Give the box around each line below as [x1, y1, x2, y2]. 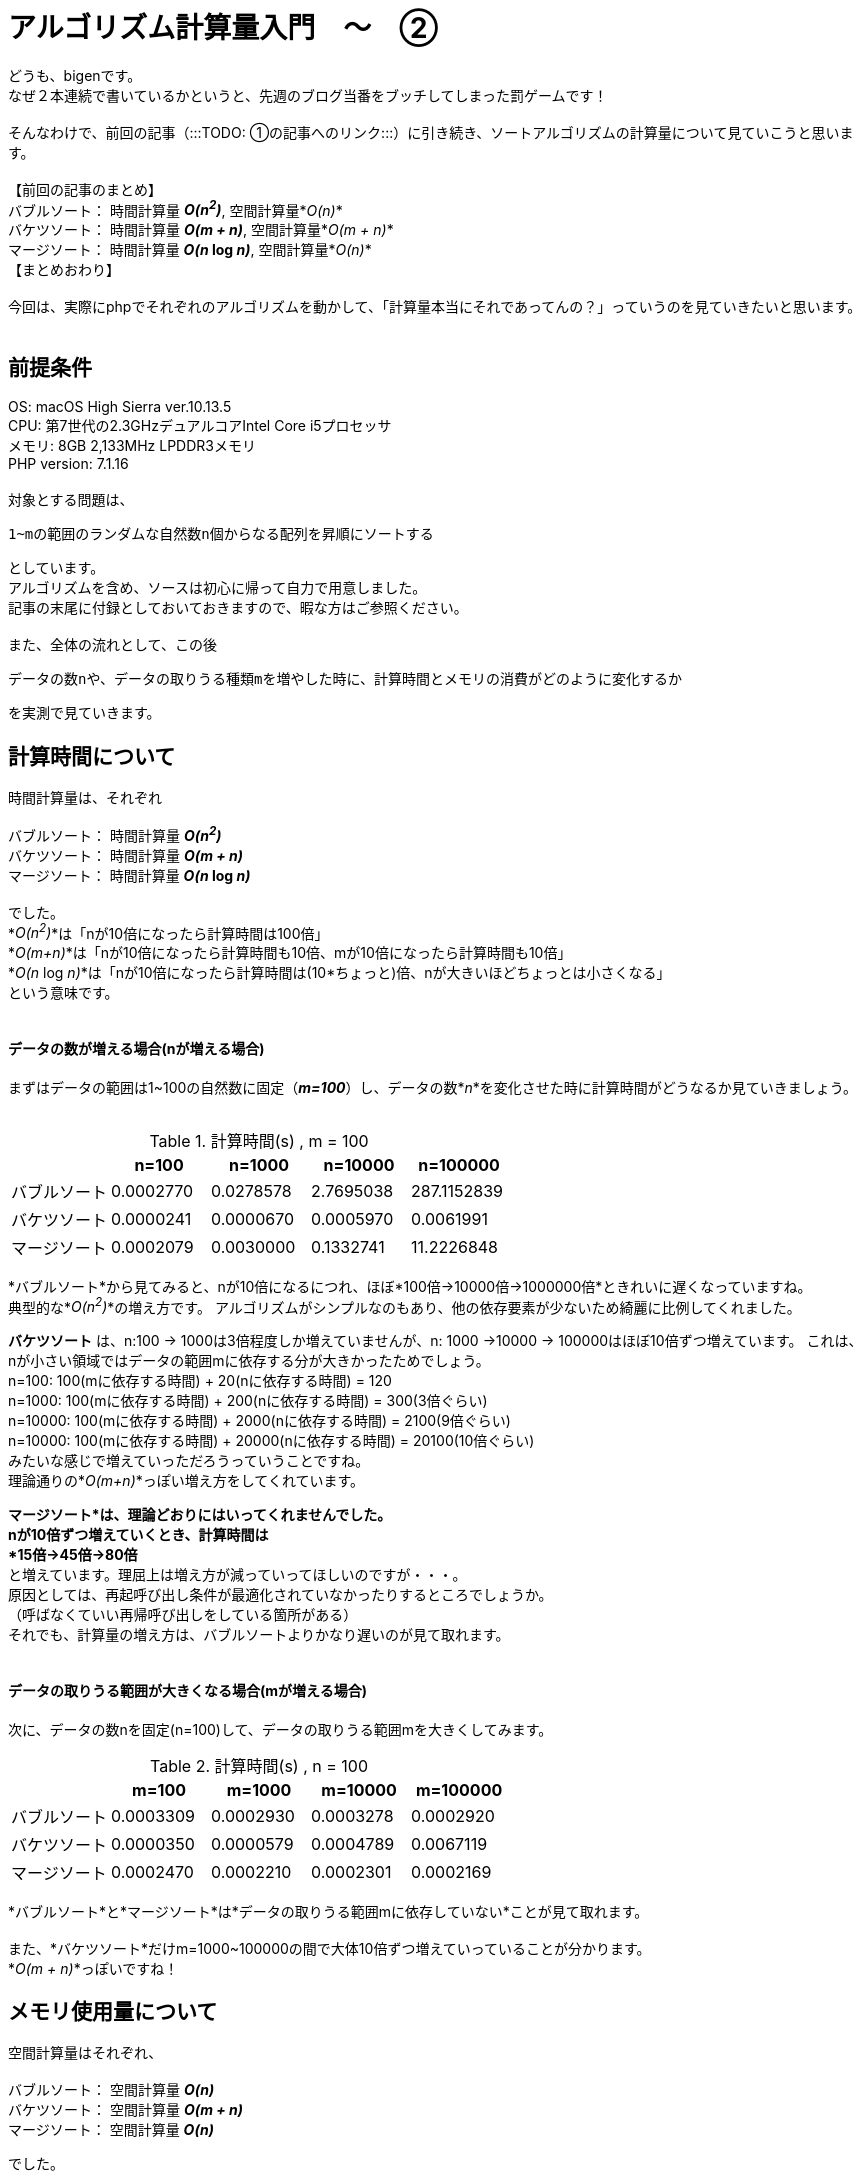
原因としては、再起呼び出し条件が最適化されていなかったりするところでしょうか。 [8, 1586, 553, 1604]
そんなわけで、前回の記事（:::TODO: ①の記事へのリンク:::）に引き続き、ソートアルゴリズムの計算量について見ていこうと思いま [8, 123, 854, 141]
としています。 [8, 559, 105, 577]
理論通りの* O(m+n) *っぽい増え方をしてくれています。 [8, 1472, 365, 1490]
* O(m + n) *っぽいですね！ [8, 1959, 179, 1977]
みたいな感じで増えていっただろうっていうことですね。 [8, 1452, 370, 1470]
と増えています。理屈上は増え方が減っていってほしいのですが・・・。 [8, 1566, 467, 1584]
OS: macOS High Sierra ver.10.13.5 [8, 398, 232, 416]
